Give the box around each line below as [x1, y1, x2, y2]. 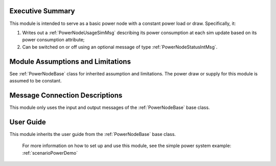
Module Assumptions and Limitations [9, 57, 131, 66]
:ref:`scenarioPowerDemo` [22, 150, 78, 156]
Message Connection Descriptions [9, 91, 123, 99]
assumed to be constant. [9, 77, 62, 84]
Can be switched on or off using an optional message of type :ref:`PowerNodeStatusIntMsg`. [22, 44, 218, 50]
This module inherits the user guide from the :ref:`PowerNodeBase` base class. [9, 131, 176, 137]
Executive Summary [9, 7, 75, 15]
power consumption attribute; [22, 37, 85, 43]
